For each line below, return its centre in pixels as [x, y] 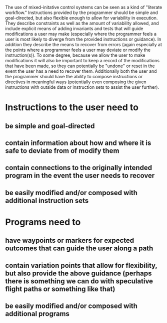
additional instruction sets [47, 200]
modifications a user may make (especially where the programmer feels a [81, 34]
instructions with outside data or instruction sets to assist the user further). [82, 87]
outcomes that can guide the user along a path [79, 249]
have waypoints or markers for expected [70, 240]
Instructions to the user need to [72, 108]
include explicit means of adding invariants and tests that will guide [74, 29]
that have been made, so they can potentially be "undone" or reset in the [80, 66]
